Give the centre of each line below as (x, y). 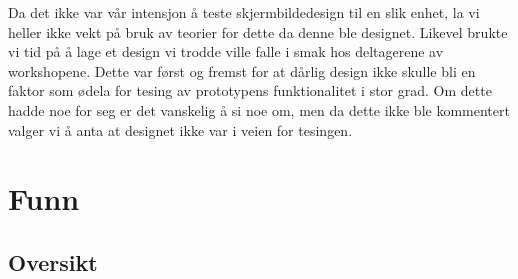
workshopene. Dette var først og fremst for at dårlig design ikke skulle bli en (242, 70)
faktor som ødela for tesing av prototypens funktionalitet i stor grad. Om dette (250, 90)
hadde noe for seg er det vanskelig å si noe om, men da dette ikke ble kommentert (259, 109)
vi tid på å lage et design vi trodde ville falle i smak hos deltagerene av (226, 51)
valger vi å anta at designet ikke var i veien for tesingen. (180, 129)
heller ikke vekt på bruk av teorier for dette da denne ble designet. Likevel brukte (258, 31)
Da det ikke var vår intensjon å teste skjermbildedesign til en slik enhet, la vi (244, 12)
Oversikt (53, 261)
